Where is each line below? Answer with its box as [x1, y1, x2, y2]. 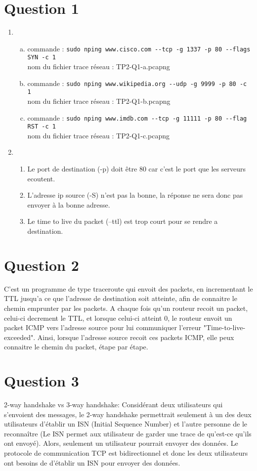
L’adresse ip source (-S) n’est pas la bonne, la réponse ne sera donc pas [27, 190, 243, 200]
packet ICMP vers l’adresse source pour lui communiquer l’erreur [4, 322, 202, 333]
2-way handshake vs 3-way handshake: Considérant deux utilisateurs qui [4, 399, 223, 409]
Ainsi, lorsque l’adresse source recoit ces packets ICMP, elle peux [37, 332, 234, 342]
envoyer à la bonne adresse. [27, 199, 110, 210]
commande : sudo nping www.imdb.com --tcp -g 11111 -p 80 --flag [27, 112, 247, 123]
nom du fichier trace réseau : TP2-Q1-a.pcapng [27, 61, 170, 72]
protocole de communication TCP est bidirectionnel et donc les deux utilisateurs [4, 447, 248, 458]
